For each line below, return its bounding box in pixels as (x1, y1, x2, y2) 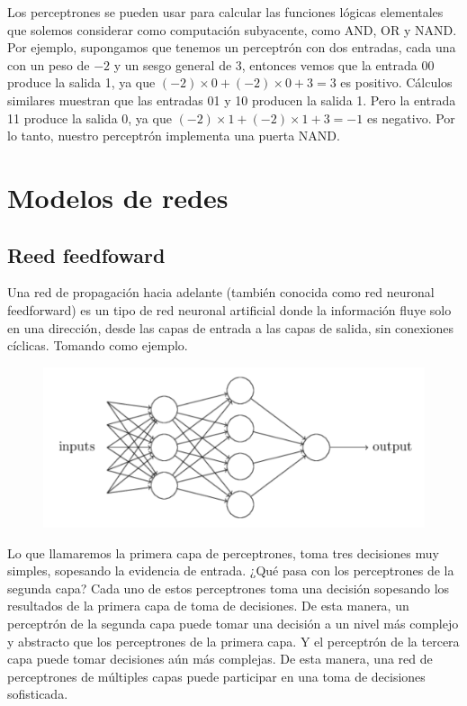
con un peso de (7, 55, 90, 74)
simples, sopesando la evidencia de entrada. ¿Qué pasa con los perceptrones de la (7, 561, 454, 580)
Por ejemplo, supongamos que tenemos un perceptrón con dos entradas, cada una (7, 38, 456, 57)
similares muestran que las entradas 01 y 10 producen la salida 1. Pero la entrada (7, 90, 456, 109)
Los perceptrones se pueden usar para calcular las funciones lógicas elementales (7, 3, 444, 21)
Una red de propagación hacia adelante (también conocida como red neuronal (7, 283, 435, 302)
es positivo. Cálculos (340, 73, 453, 92)
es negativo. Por (366, 108, 455, 127)
